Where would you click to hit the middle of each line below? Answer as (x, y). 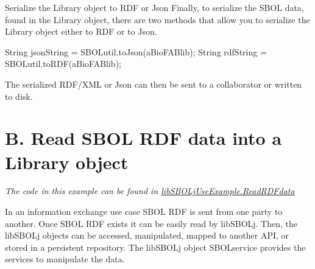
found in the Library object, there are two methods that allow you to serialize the (157, 19)
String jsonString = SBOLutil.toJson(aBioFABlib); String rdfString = (136, 51)
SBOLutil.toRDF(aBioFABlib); (63, 64)
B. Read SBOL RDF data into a (143, 138)
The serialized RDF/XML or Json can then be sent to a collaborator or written (154, 84)
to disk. (19, 96)
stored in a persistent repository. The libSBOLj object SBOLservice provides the (155, 247)
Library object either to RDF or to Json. (81, 31)
